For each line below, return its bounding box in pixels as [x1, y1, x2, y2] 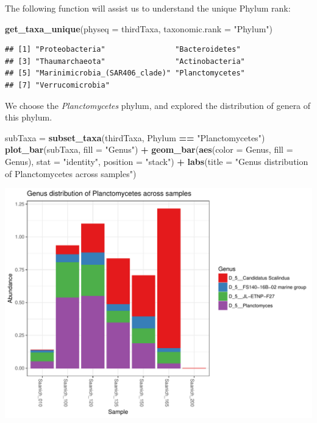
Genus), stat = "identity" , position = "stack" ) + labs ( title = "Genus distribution [5, 155, 308, 167]
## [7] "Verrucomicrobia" [5, 80, 110, 89]
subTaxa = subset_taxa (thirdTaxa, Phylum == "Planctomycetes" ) [5, 131, 265, 144]
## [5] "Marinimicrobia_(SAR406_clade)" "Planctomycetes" [5, 69, 245, 78]
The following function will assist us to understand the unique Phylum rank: [5, 2, 291, 14]
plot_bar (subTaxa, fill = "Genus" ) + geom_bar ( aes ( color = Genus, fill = [5, 143, 293, 156]
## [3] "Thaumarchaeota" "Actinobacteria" [5, 57, 245, 66]
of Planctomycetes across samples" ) [5, 167, 137, 180]
